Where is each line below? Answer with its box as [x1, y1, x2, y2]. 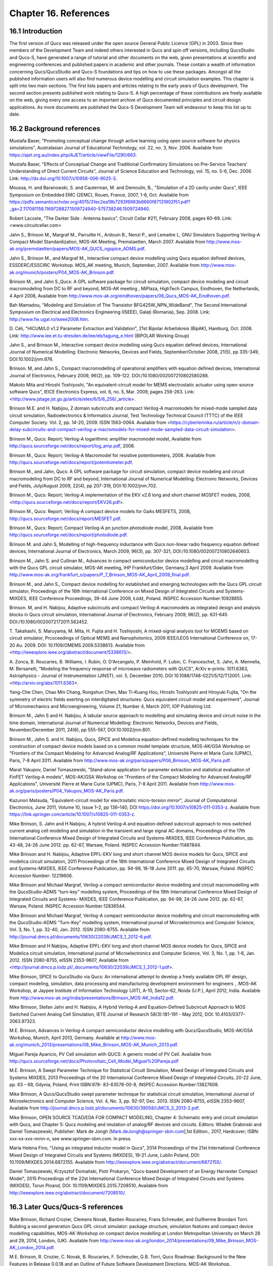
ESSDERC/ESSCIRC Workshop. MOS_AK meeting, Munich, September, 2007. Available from [9, 262, 200, 268]
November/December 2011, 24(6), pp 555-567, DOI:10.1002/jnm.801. [9, 727, 151, 733]
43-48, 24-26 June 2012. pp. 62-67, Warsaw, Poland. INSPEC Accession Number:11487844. [9, 842, 202, 848]
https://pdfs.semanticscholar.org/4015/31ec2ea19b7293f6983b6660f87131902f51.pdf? [9, 199, 191, 205]
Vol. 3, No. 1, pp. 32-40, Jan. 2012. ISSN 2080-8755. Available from [9, 927, 150, 933]
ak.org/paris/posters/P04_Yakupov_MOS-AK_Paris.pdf [9, 788, 123, 794]
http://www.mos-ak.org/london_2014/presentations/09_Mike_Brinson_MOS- [100, 1237, 259, 1243]
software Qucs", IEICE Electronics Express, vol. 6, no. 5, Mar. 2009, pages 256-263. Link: [9, 389, 195, 395]
